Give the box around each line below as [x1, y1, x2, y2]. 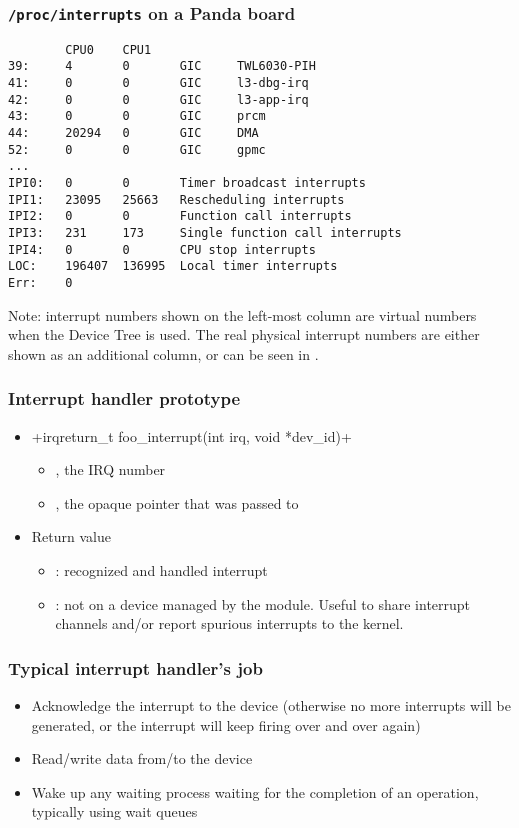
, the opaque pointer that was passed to [55, 492, 299, 513]
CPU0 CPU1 [65, 42, 152, 57]
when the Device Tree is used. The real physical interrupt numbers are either [8, 324, 480, 345]
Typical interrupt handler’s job [8, 655, 263, 680]
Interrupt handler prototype [8, 386, 241, 411]
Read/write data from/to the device [31, 748, 253, 769]
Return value [31, 526, 111, 547]
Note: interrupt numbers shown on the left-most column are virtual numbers [8, 304, 477, 325]
